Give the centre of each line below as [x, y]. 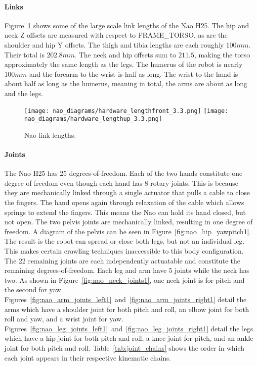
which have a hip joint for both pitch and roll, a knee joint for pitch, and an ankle [129, 338]
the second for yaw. [34, 289]
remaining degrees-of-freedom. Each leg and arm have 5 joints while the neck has [127, 270]
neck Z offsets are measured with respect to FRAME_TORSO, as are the [116, 35]
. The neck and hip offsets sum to [126, 54]
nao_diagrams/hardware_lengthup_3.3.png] [93, 119]
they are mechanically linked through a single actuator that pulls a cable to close [127, 192]
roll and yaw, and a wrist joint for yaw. [64, 319]
